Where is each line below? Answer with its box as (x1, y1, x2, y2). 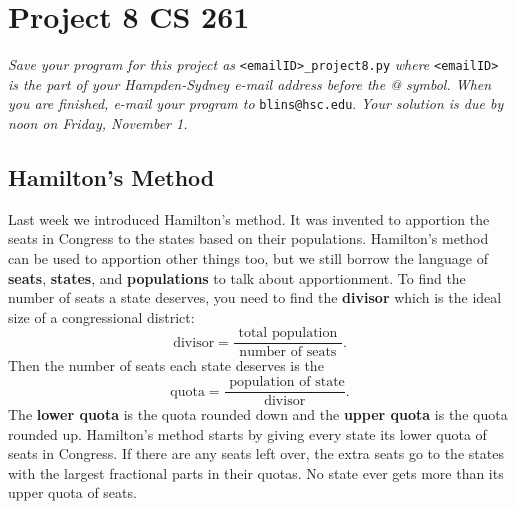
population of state (229, 375, 345, 390)
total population (238, 326, 338, 341)
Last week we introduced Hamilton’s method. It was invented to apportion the (8, 208, 490, 229)
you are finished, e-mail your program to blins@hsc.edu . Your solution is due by (8, 93, 504, 114)
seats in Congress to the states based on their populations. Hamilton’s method (8, 228, 489, 249)
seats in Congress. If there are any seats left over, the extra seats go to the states (8, 443, 504, 464)
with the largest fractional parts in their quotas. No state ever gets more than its (8, 462, 504, 483)
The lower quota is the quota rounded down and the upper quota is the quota (8, 404, 508, 425)
